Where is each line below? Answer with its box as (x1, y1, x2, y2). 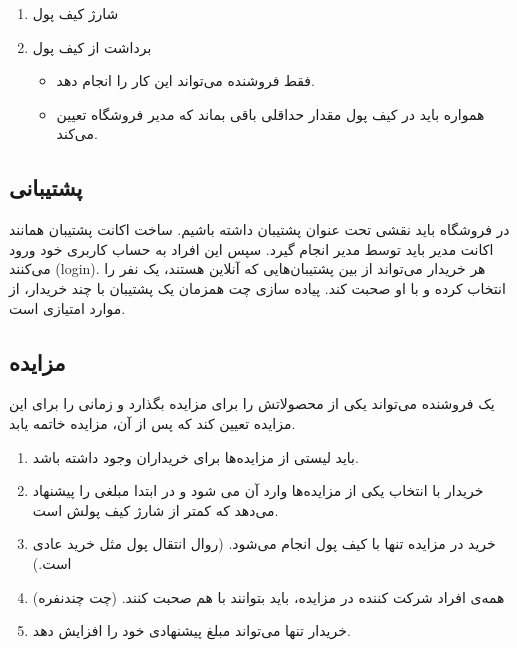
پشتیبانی (9, 172, 83, 203)
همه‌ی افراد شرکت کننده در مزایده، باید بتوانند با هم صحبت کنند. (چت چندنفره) (32, 586, 505, 607)
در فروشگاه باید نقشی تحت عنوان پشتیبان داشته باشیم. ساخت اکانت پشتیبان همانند (9, 219, 510, 240)
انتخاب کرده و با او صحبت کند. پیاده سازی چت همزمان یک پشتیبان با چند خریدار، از (9, 277, 506, 298)
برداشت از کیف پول (32, 36, 152, 57)
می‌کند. (56, 123, 98, 144)
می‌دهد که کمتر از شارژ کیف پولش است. (32, 499, 279, 520)
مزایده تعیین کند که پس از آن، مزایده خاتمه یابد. (9, 412, 296, 433)
